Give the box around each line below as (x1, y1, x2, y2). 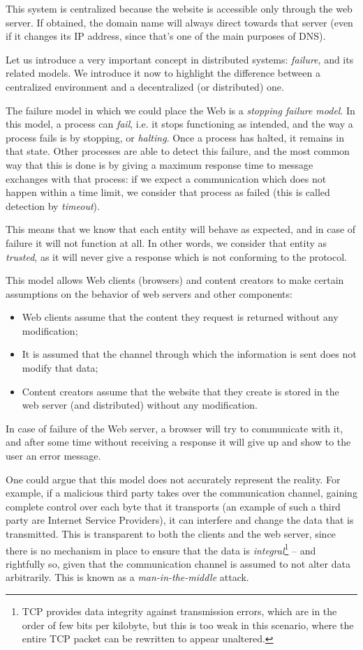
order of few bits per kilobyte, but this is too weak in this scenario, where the (22, 617, 354, 632)
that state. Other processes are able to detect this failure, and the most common (6, 144, 350, 158)
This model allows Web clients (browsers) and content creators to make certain (6, 273, 344, 287)
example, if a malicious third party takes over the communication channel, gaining (6, 485, 357, 500)
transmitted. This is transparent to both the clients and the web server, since (6, 527, 336, 541)
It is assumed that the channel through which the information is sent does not (22, 347, 357, 361)
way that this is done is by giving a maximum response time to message (6, 157, 313, 172)
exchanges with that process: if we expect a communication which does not (6, 171, 327, 186)
